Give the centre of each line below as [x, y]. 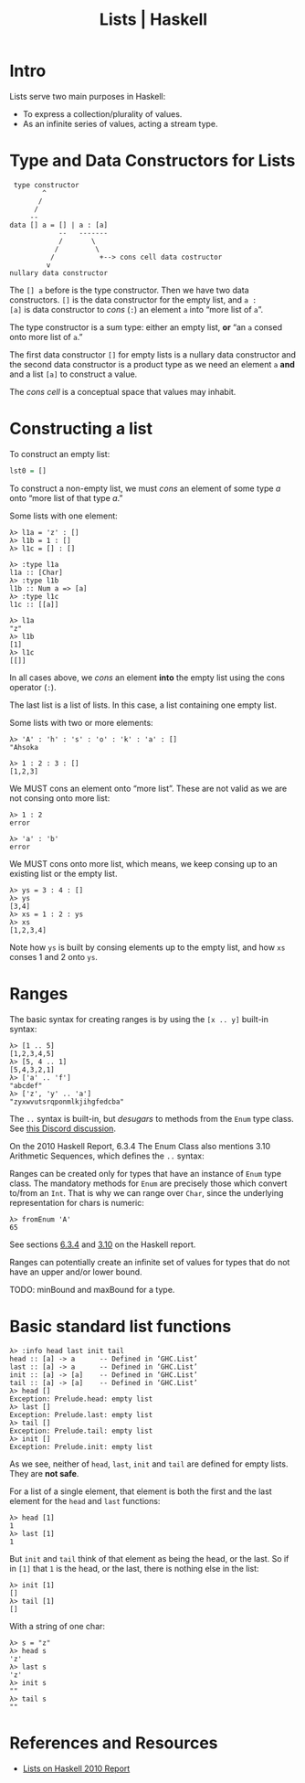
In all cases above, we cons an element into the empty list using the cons [147, 678]
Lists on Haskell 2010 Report [76, 1768]
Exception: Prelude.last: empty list [81, 1415]
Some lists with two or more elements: [81, 722]
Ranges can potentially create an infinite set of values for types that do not [150, 1262]
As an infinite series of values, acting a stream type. [120, 123]
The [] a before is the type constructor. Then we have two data [129, 290]
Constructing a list [81, 429]
